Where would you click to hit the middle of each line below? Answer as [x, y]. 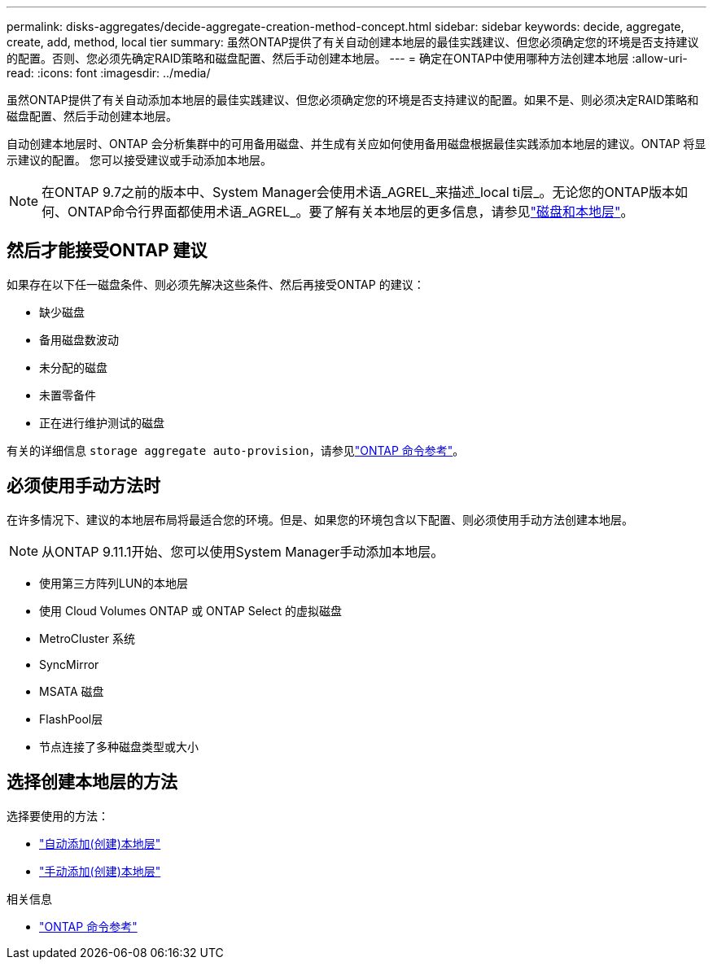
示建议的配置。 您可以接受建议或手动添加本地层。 [139, 160]
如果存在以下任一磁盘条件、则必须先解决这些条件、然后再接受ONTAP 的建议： [216, 284]
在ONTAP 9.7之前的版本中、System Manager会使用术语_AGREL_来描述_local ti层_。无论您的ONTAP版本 [359, 192]
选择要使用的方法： [58, 815]
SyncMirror [69, 664]
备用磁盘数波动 [79, 339]
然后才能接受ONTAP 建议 [107, 251]
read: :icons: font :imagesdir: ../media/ [109, 73]
